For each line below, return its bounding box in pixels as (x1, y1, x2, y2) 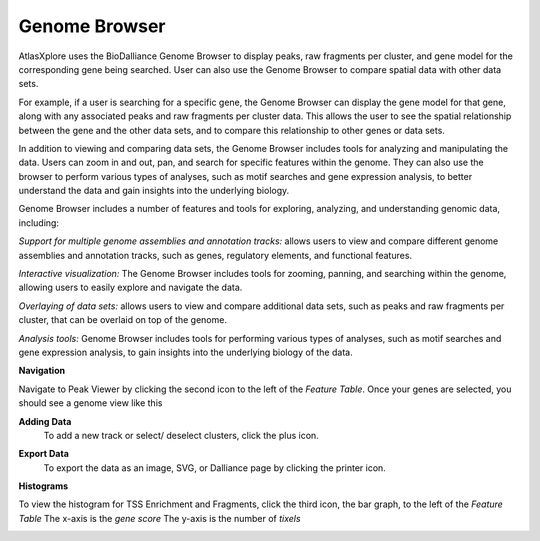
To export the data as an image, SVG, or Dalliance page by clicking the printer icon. (43, 461, 387, 474)
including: (18, 216, 60, 229)
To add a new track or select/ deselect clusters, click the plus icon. (43, 429, 319, 441)
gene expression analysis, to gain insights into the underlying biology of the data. (18, 346, 354, 358)
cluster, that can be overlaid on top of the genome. (18, 314, 227, 326)
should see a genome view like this (18, 397, 163, 409)
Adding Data (18, 415, 72, 427)
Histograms (18, 480, 69, 492)
